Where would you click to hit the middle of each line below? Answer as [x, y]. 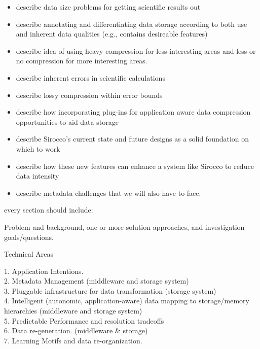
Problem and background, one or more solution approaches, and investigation [124, 226]
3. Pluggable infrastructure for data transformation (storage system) [110, 290]
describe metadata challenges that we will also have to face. [108, 193]
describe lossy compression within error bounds [89, 95]
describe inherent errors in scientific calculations [90, 77]
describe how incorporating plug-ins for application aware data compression [133, 112]
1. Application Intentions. [44, 271]
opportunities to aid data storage [67, 121]
